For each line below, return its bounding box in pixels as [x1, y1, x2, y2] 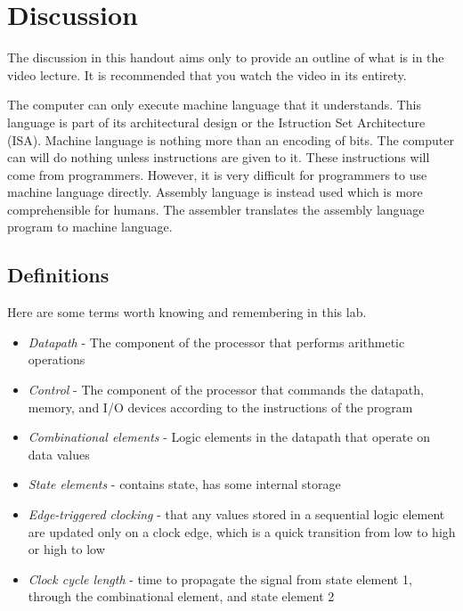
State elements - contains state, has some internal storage [28, 475, 341, 493]
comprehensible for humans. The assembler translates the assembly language [7, 200, 425, 218]
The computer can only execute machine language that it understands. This [7, 95, 422, 114]
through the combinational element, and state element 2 [28, 587, 335, 606]
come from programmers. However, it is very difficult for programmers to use [7, 165, 427, 183]
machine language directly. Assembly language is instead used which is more [7, 183, 423, 201]
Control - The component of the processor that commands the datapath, [28, 380, 424, 399]
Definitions [7, 261, 110, 289]
